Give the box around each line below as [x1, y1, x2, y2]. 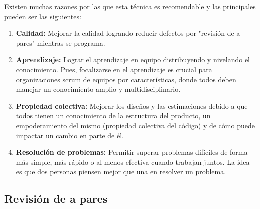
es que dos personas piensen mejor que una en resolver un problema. [16, 166, 226, 177]
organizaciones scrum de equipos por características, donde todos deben [16, 74, 236, 84]
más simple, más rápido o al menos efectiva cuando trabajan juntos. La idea [16, 156, 250, 167]
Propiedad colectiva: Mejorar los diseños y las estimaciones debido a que [16, 100, 248, 111]
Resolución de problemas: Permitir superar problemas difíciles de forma [16, 147, 248, 157]
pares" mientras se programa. [16, 37, 105, 48]
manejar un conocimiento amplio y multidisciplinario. [16, 84, 181, 94]
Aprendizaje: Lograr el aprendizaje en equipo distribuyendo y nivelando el [16, 54, 250, 65]
